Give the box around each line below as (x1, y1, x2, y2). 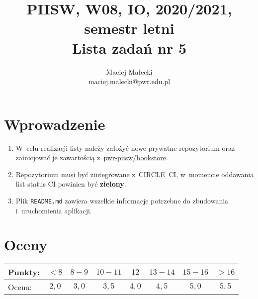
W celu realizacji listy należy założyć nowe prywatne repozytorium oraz (15, 142, 235, 153)
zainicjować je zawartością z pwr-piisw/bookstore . (15, 152, 168, 163)
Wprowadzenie (4, 113, 105, 134)
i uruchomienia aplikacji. (15, 205, 92, 215)
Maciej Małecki (106, 66, 153, 77)
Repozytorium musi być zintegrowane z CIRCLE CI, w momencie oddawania (15, 169, 254, 179)
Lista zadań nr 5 (72, 37, 187, 58)
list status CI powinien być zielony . (15, 179, 126, 189)
